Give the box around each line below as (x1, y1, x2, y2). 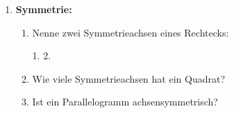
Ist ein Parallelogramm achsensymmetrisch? (32, 94, 218, 109)
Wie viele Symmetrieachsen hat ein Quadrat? (32, 71, 226, 85)
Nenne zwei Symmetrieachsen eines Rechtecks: (32, 25, 229, 39)
